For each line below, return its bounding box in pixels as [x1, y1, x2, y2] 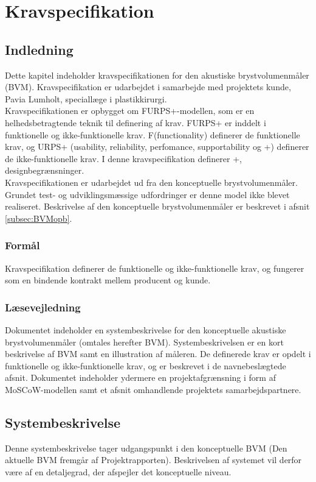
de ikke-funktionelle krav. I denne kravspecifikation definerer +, [5, 152, 242, 165]
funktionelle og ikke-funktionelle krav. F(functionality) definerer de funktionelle [5, 128, 300, 141]
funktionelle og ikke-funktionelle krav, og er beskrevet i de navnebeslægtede [5, 359, 286, 372]
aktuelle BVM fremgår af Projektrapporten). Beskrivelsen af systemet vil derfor [5, 453, 302, 466]
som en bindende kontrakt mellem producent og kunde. [5, 274, 211, 286]
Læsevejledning [5, 299, 81, 314]
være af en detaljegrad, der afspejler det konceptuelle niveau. [5, 465, 232, 478]
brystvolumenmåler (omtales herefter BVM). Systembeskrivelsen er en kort [5, 335, 284, 348]
